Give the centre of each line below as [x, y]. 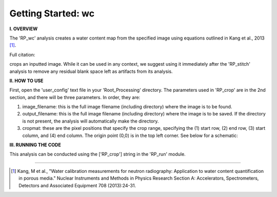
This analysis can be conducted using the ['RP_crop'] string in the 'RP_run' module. [97, 154]
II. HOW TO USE [26, 81]
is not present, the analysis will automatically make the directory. [91, 121]
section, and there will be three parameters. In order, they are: [75, 97]
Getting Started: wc [52, 13]
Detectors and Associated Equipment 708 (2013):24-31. [77, 185]
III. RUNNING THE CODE [35, 145]
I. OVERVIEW [24, 29]
